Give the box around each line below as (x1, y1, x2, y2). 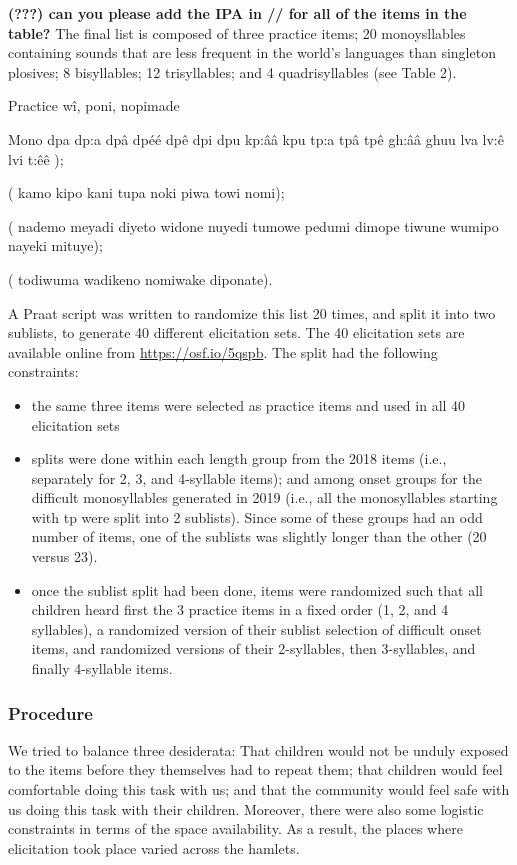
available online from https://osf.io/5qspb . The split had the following (8, 341, 438, 362)
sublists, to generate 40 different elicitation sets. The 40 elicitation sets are (8, 322, 465, 343)
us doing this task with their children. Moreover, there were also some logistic (8, 798, 484, 819)
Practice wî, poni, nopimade (8, 95, 180, 116)
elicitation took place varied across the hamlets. (8, 837, 300, 858)
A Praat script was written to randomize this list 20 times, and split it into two (8, 302, 496, 323)
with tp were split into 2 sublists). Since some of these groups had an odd (31, 506, 483, 527)
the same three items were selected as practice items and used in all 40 (31, 394, 466, 415)
